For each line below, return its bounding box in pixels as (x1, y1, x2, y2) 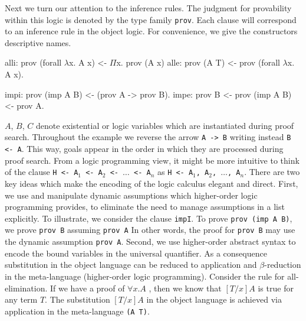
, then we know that (149, 281, 222, 294)
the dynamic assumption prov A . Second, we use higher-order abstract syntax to (5, 235, 296, 248)
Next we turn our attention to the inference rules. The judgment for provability (5, 2, 292, 14)
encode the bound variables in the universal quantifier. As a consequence (5, 247, 267, 259)
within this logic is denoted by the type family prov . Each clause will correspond (5, 13, 297, 25)
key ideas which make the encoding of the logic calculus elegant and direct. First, (5, 177, 298, 189)
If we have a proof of (50, 281, 125, 294)
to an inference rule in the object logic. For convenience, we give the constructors (5, 25, 298, 37)
